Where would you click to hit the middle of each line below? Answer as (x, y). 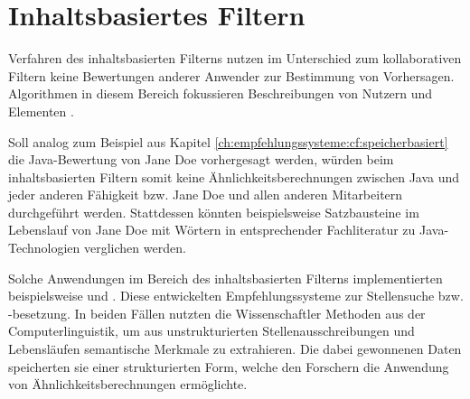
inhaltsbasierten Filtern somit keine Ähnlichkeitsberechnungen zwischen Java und (234, 176)
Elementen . (41, 111)
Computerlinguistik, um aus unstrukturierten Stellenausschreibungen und (211, 331)
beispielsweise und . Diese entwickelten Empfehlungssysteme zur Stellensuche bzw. (236, 296)
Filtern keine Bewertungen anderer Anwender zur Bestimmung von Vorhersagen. (231, 75)
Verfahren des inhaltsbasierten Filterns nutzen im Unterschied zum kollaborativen (235, 58)
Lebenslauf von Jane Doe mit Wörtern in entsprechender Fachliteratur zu (212, 230)
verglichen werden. (135, 248)
